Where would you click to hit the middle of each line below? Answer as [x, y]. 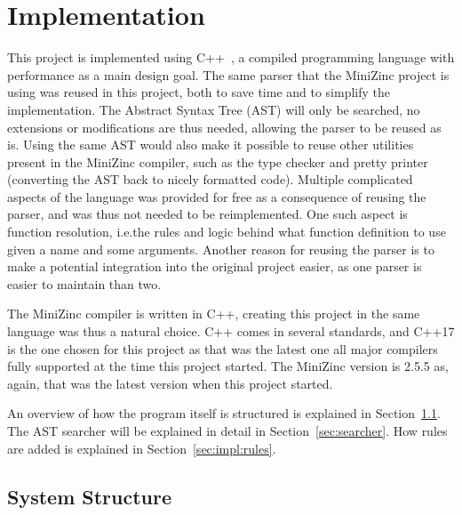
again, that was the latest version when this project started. [170, 383]
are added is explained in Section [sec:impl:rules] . [142, 448]
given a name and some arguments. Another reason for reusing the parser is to [221, 249]
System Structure [90, 496]
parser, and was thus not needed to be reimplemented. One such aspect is [207, 214]
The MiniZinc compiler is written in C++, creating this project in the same [214, 314]
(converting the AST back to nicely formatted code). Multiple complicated [210, 179]
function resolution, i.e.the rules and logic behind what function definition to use [227, 232]
